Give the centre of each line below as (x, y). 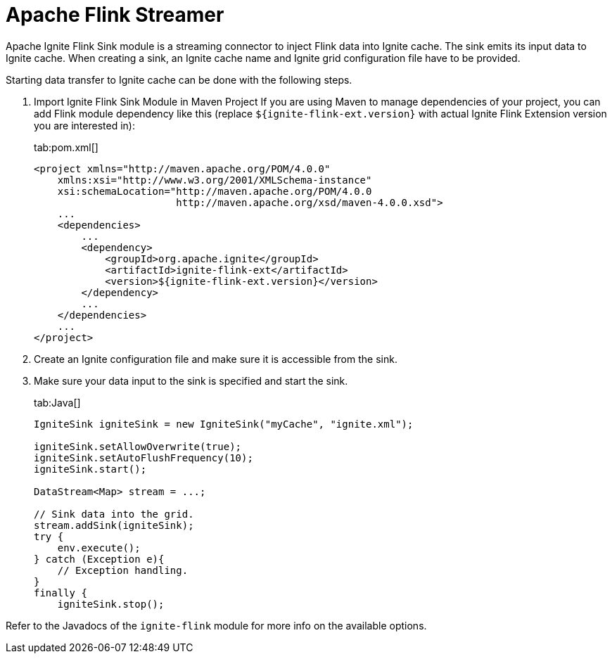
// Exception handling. (123, 570)
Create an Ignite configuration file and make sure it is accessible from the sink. (216, 359)
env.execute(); (99, 548)
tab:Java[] (57, 402)
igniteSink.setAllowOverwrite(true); (138, 446)
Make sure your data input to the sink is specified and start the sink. (191, 380)
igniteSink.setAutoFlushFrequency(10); (144, 458)
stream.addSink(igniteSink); (114, 525)
